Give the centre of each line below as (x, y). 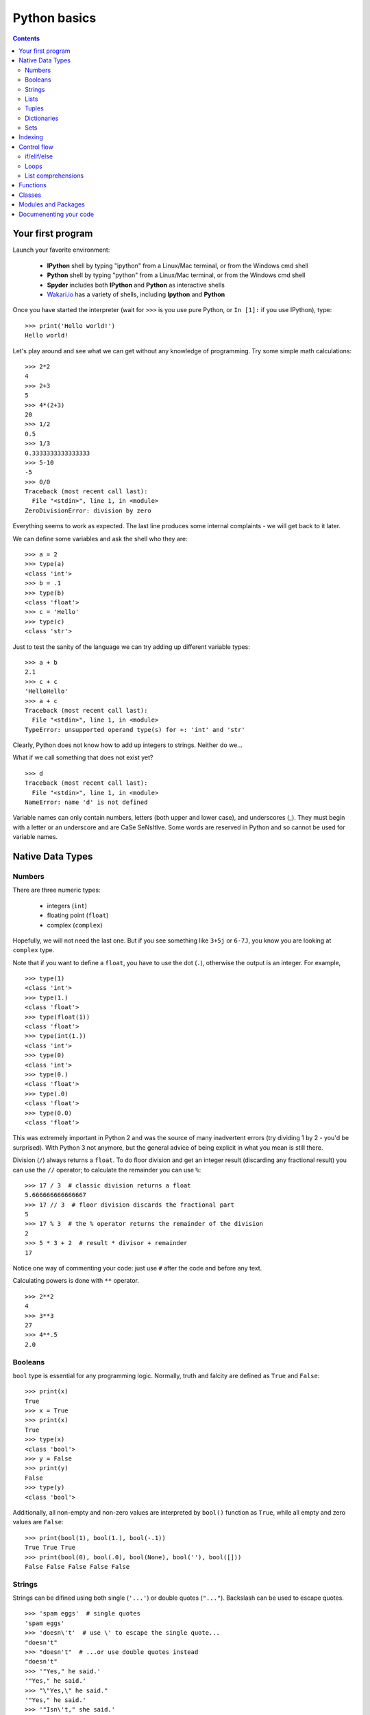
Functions (33, 185)
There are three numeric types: (57, 890)
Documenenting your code (57, 214)
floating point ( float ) (78, 915)
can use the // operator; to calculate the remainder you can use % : (107, 1170)
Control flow (36, 147)
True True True (50, 1548)
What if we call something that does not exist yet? (83, 757)
